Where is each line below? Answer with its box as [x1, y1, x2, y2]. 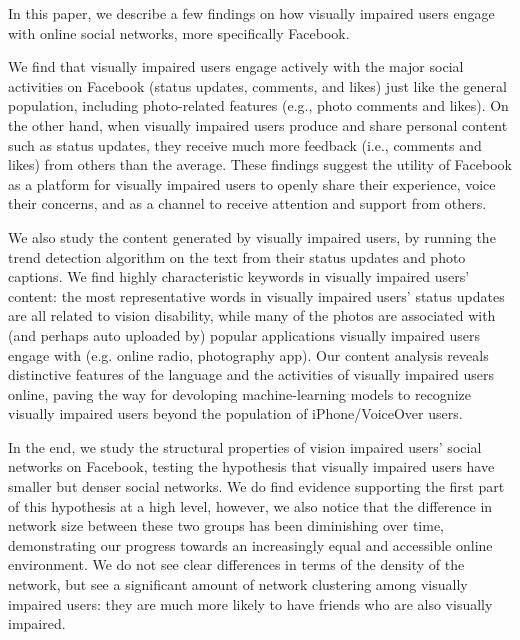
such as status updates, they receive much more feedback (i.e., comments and [8, 134, 482, 155]
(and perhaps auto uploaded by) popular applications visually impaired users [8, 324, 480, 345]
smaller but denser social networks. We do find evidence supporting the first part [8, 476, 505, 497]
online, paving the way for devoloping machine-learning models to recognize [8, 383, 471, 404]
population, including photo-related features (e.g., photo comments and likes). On [8, 95, 509, 116]
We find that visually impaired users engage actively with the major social [8, 56, 464, 77]
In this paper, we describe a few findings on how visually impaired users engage [8, 3, 495, 23]
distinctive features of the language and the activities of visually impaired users [8, 364, 494, 385]
